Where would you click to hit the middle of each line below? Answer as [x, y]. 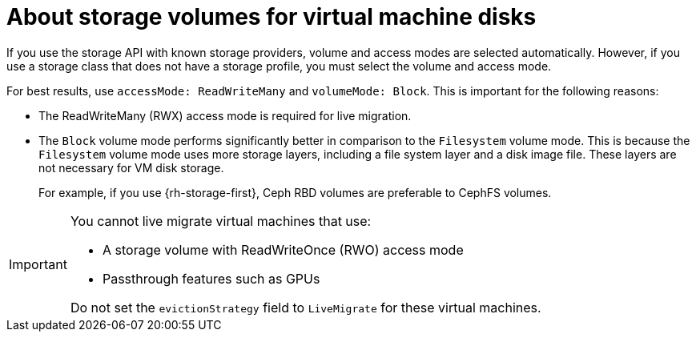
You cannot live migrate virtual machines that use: [221, 221]
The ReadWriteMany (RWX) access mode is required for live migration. [225, 115]
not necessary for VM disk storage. [131, 167]
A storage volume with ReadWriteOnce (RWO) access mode [283, 249]
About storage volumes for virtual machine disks [272, 17]
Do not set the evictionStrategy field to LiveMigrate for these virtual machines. [306, 307]
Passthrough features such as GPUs [211, 278]
